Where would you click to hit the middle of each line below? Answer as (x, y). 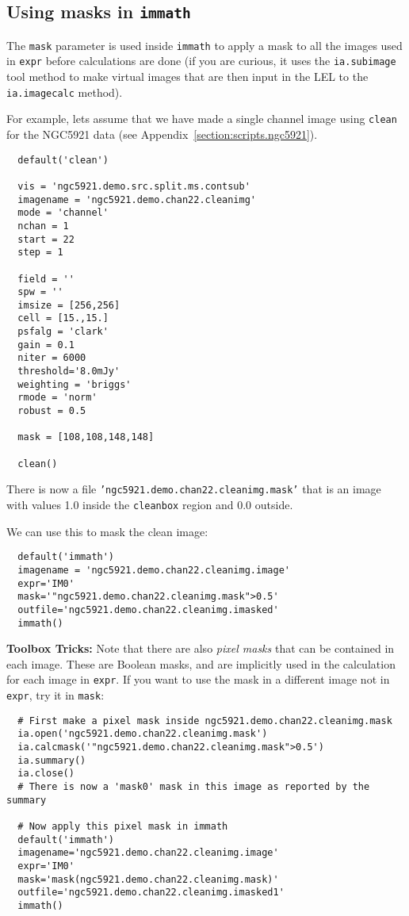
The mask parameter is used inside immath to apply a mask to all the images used (204, 45)
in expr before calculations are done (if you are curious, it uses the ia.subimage (201, 61)
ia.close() (46, 774)
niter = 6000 (52, 358)
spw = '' (40, 292)
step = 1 (40, 253)
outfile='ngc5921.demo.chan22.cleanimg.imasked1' (151, 893)
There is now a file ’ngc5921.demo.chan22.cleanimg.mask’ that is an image (194, 489)
